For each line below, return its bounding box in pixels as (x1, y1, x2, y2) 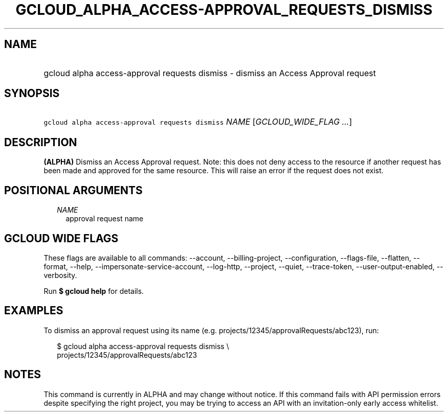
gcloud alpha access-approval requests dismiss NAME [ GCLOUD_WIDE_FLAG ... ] (43, 117, 352, 127)
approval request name (65, 214, 144, 223)
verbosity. (43, 270, 77, 280)
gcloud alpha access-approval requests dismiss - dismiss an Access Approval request (43, 67, 376, 78)
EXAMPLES (4, 304, 63, 317)
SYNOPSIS (4, 87, 60, 100)
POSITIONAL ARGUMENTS (4, 183, 143, 197)
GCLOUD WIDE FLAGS (4, 232, 119, 245)
